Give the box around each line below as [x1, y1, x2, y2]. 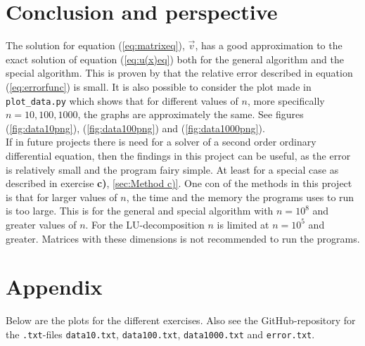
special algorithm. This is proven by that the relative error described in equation [6, 65, 353, 80]
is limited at [217, 217, 269, 231]
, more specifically [247, 93, 325, 108]
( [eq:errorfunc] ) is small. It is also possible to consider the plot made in [6, 79, 312, 94]
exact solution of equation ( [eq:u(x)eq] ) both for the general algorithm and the [6, 51, 344, 66]
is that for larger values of [6, 189, 117, 204]
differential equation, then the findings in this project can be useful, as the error [6, 148, 351, 162]
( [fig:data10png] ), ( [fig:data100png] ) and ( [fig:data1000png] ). [6, 120, 265, 135]
